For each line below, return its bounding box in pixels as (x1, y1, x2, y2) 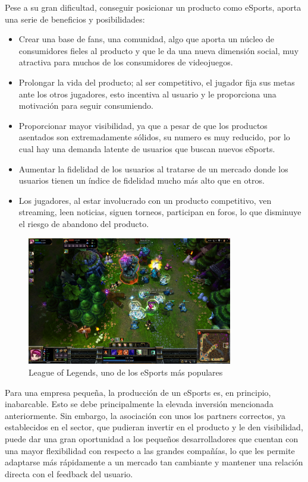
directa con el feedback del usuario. (5, 467, 133, 480)
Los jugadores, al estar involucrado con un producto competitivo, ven (18, 194, 272, 206)
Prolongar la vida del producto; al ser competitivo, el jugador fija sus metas (18, 75, 295, 88)
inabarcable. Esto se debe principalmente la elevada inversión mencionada (5, 398, 274, 410)
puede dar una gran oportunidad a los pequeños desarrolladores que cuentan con (5, 433, 298, 445)
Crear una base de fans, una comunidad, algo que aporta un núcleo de (18, 33, 275, 45)
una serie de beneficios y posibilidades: (5, 12, 145, 25)
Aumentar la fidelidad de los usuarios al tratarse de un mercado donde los (18, 162, 288, 175)
